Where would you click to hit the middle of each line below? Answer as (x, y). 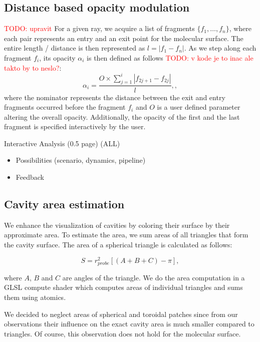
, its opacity (57, 57)
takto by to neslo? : (33, 67)
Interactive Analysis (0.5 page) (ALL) (62, 143)
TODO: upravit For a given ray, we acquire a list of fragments (99, 28)
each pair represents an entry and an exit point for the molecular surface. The (124, 38)
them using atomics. (35, 297)
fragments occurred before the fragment (65, 107)
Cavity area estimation (64, 204)
